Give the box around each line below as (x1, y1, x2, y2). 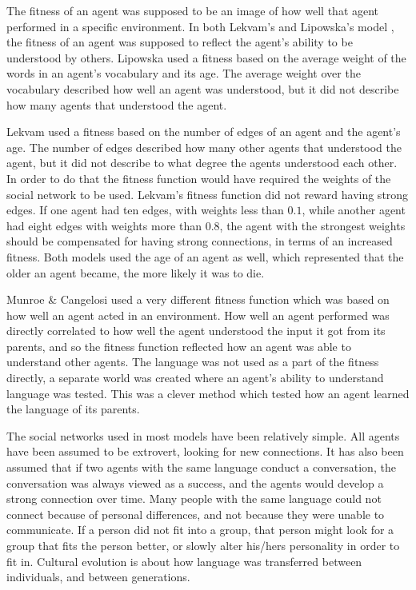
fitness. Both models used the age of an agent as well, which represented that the (6, 248, 404, 265)
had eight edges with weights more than (6, 217, 202, 233)
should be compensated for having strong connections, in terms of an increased (6, 233, 393, 249)
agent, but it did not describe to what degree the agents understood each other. (6, 154, 398, 171)
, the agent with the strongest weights (219, 217, 406, 233)
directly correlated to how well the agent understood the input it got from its (6, 322, 386, 339)
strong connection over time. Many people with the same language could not (6, 490, 382, 507)
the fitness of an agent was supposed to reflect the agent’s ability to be (6, 34, 353, 50)
